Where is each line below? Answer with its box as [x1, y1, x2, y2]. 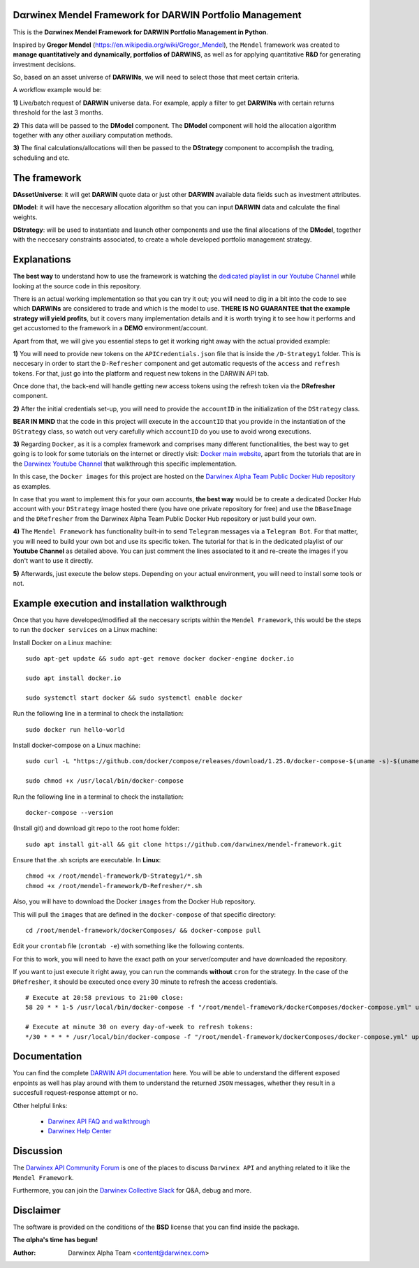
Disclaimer [13, 1204, 61, 1216]
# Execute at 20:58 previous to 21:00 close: [25, 994, 184, 1001]
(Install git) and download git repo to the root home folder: [13, 824, 180, 832]
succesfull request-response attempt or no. [13, 1089, 138, 1097]
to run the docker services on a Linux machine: [13, 626, 157, 634]
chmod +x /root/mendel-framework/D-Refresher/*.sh [25, 882, 203, 890]
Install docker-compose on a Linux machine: [13, 741, 141, 749]
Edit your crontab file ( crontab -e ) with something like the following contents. [13, 942, 244, 950]
